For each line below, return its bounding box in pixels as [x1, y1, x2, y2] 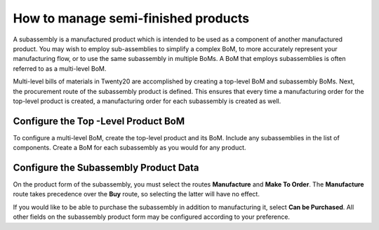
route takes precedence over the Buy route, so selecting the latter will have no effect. [13, 190, 260, 198]
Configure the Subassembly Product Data [13, 162, 199, 173]
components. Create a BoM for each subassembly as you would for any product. [13, 144, 246, 152]
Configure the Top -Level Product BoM [13, 115, 185, 127]
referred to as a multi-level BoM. [13, 64, 107, 73]
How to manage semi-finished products [13, 11, 249, 26]
